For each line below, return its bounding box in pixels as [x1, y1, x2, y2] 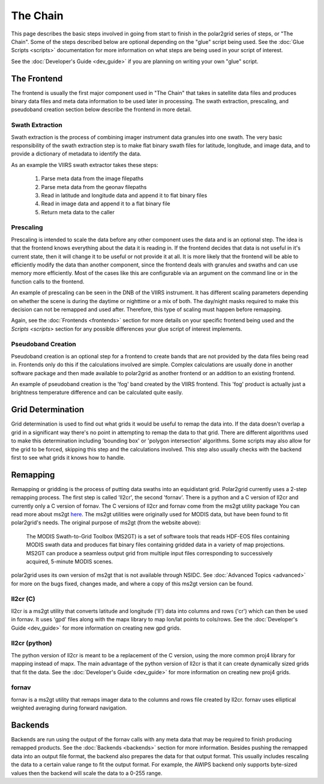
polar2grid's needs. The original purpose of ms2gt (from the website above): [11, 519, 201, 526]
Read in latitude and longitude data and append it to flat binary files [41, 191, 208, 199]
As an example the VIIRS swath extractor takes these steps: [11, 161, 158, 168]
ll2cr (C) [11, 595, 35, 603]
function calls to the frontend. [11, 278, 85, 285]
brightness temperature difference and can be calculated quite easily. [11, 389, 183, 396]
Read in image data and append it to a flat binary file [41, 200, 170, 207]
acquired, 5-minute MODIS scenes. [26, 558, 113, 565]
